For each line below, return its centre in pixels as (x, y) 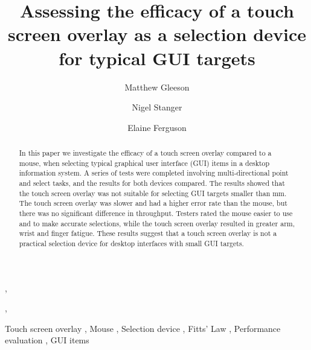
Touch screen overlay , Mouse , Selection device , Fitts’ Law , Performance (143, 328)
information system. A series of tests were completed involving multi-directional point (154, 173)
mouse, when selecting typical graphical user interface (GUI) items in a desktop (144, 163)
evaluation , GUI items (47, 340)
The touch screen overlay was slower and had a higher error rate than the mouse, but (153, 203)
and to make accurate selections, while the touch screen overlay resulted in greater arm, (157, 223)
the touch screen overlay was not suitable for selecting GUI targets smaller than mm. (153, 193)
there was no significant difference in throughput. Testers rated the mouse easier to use (156, 213)
